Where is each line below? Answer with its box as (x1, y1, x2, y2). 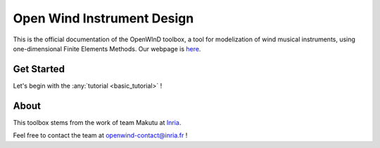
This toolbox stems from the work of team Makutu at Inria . (13, 118, 182, 126)
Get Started (13, 63, 65, 75)
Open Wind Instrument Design (13, 11, 194, 26)
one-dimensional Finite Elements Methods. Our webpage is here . (13, 44, 201, 53)
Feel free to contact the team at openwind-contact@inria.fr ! (13, 131, 188, 140)
